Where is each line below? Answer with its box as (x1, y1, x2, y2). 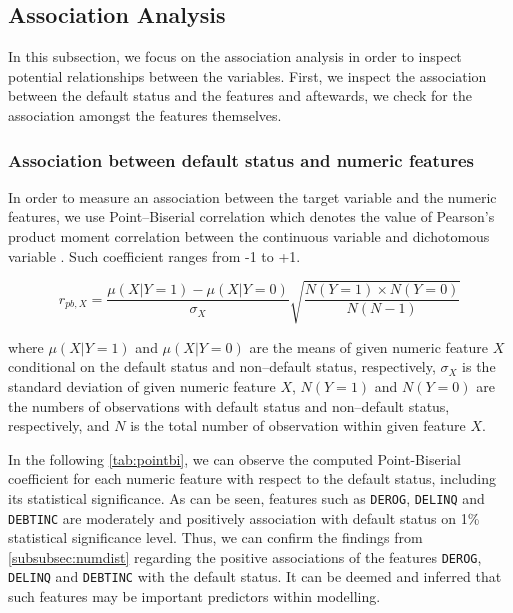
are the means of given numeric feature (249, 336, 489, 357)
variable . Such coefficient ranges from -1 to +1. (8, 245, 301, 266)
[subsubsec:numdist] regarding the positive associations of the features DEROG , (8, 546, 482, 567)
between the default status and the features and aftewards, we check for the (8, 85, 472, 106)
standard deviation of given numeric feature (8, 375, 276, 396)
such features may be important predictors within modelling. (8, 586, 381, 607)
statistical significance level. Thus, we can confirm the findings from (8, 527, 423, 548)
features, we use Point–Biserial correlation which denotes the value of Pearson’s (8, 206, 495, 227)
